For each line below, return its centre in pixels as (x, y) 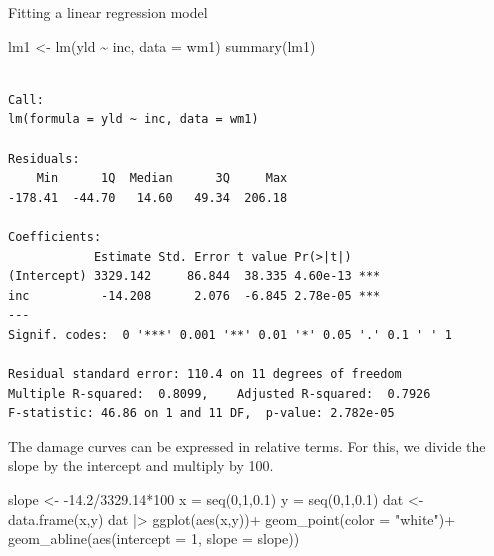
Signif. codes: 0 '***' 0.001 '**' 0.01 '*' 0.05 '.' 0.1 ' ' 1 (230, 334)
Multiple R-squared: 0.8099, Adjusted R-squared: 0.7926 (219, 393)
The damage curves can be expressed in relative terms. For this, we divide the (247, 445)
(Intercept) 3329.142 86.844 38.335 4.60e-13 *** (194, 276)
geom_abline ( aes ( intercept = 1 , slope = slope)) (154, 538)
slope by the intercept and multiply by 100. (141, 465)
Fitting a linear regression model (108, 12)
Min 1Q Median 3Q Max (162, 178)
